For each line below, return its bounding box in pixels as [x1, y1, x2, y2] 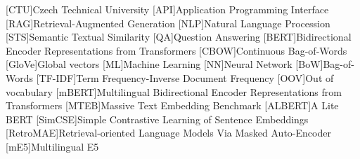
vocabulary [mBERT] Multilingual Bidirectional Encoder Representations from [6, 84, 342, 99]
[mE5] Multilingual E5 [6, 139, 99, 153]
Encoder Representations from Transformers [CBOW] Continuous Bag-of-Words [6, 43, 347, 57]
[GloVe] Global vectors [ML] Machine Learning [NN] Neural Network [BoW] [6, 57, 323, 71]
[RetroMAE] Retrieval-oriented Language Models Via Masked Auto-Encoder [6, 125, 331, 140]
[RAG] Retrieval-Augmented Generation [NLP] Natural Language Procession [6, 15, 330, 30]
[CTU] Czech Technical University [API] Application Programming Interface [6, 2, 329, 16]
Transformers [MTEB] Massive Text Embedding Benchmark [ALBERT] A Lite [6, 98, 339, 113]
